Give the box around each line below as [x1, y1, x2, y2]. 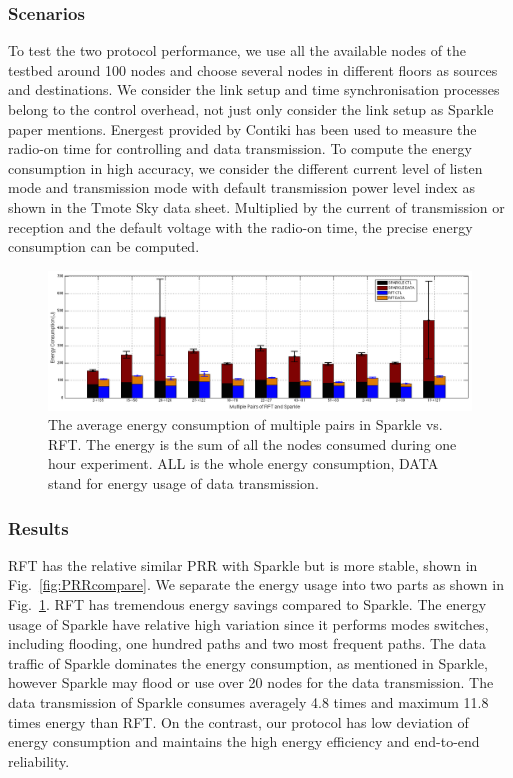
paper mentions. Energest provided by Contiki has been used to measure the [8, 118, 477, 139]
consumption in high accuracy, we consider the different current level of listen [8, 157, 483, 178]
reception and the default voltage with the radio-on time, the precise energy [8, 216, 473, 237]
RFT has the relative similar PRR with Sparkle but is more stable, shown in [8, 554, 478, 575]
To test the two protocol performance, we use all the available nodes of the [8, 40, 467, 61]
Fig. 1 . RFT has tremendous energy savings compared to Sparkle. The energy [8, 594, 487, 615]
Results [8, 515, 69, 540]
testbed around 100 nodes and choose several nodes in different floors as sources [8, 59, 498, 80]
